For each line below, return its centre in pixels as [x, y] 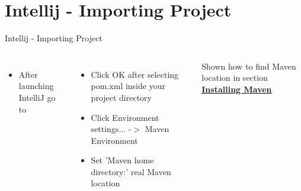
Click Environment [125, 117]
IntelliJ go [37, 97]
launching [36, 86]
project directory [121, 97]
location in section [235, 78]
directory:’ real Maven [131, 171]
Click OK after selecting [135, 74]
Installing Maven [237, 89]
